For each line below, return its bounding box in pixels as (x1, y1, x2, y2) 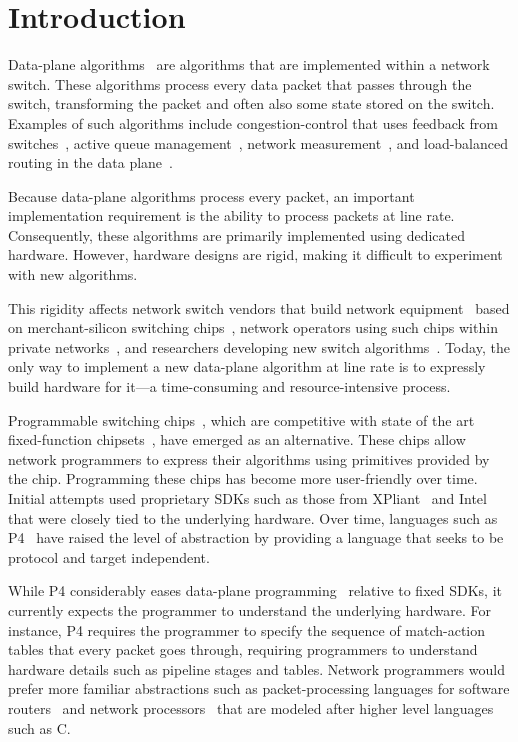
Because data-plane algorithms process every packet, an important (8, 185, 415, 206)
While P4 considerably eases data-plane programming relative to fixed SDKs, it (8, 580, 502, 601)
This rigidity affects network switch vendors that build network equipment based (8, 297, 510, 318)
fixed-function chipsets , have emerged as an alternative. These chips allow (8, 429, 466, 450)
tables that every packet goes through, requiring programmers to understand (8, 639, 478, 660)
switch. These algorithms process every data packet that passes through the (8, 73, 472, 94)
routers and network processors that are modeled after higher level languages (8, 697, 494, 718)
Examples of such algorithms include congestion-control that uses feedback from (8, 112, 498, 133)
